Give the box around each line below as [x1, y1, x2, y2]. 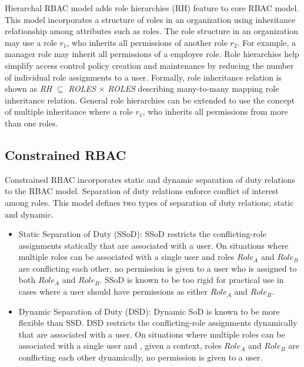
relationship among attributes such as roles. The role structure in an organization [5, 25, 298, 37]
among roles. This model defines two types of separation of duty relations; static [5, 196, 294, 208]
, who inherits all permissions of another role [66, 36, 228, 48]
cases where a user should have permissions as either [18, 285, 208, 298]
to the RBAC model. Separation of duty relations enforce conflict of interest [5, 185, 279, 197]
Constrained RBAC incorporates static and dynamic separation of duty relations [5, 173, 296, 185]
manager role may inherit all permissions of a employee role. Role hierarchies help [5, 48, 299, 60]
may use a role [5, 36, 57, 48]
